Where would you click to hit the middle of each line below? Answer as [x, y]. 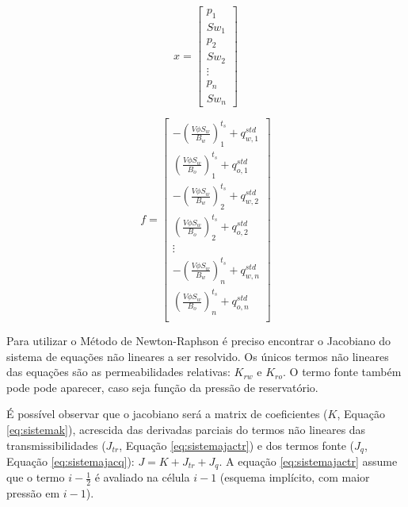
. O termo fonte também [342, 372]
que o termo [36, 477]
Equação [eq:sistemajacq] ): [71, 461]
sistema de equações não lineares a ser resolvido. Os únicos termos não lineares [198, 356]
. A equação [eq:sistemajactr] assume [308, 461]
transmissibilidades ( [56, 445]
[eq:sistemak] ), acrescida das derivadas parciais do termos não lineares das [186, 429]
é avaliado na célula [142, 477]
